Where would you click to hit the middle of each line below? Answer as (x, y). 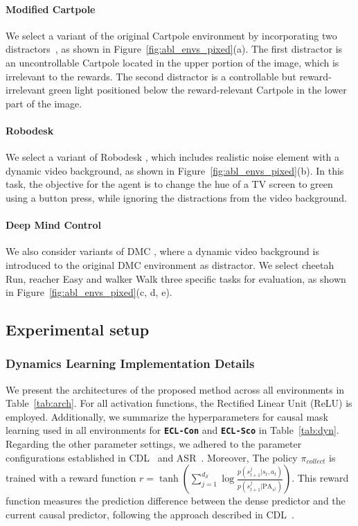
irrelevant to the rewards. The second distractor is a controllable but (151, 76)
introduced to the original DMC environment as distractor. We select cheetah (170, 264)
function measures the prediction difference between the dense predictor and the (176, 501)
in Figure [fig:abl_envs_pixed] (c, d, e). (89, 292)
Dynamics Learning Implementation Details (130, 363)
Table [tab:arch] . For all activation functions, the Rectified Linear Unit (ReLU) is (179, 403)
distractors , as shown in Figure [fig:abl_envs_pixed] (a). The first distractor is (174, 49)
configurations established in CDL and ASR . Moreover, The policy (152, 457)
